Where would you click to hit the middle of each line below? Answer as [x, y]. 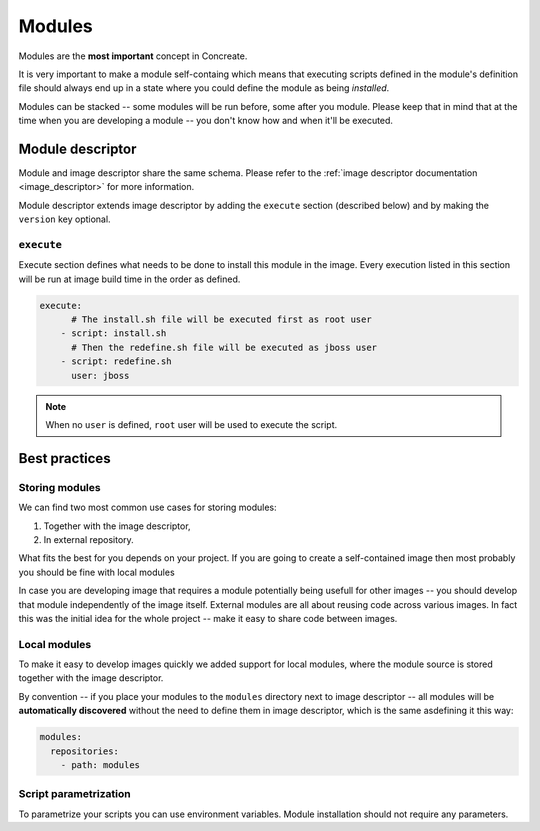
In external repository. [88, 539]
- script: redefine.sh [116, 361]
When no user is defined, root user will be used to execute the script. [191, 425]
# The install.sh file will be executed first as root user [221, 319]
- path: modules [100, 765]
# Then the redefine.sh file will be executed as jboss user [224, 347]
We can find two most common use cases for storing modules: [147, 507]
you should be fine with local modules [96, 572]
